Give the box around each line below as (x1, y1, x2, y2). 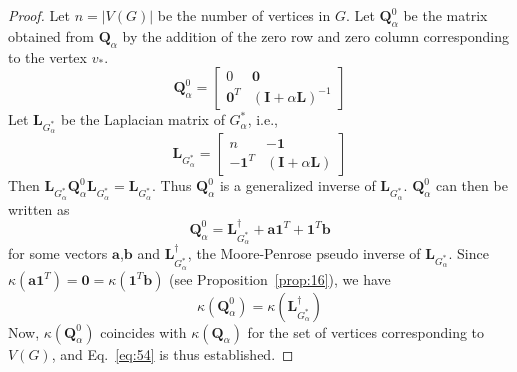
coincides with (100, 321, 187, 342)
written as (8, 198, 70, 219)
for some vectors (8, 243, 108, 264)
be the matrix (403, 5, 488, 25)
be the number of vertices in (157, 5, 331, 25)
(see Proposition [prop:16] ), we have (169, 268, 391, 289)
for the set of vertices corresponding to (247, 321, 485, 342)
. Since (448, 243, 489, 264)
